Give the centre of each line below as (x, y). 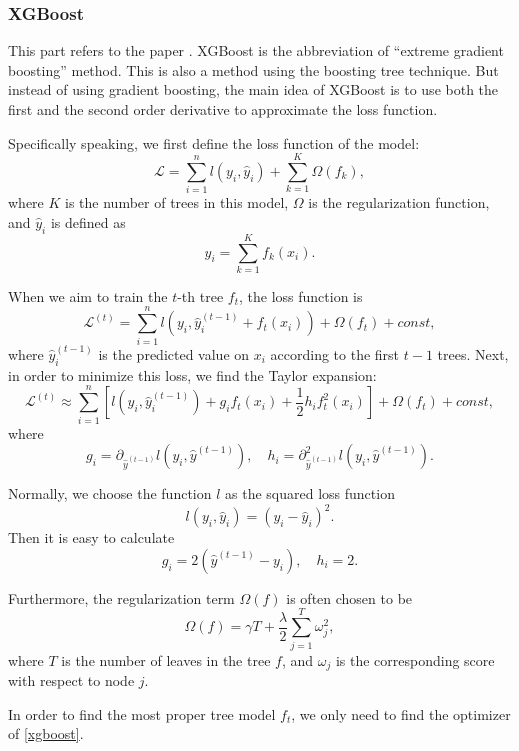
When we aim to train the (88, 295)
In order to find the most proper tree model (142, 713)
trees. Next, (473, 353)
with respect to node (71, 679)
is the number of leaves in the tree (166, 659)
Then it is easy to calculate (91, 537)
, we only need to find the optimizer (401, 713)
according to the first (335, 353)
